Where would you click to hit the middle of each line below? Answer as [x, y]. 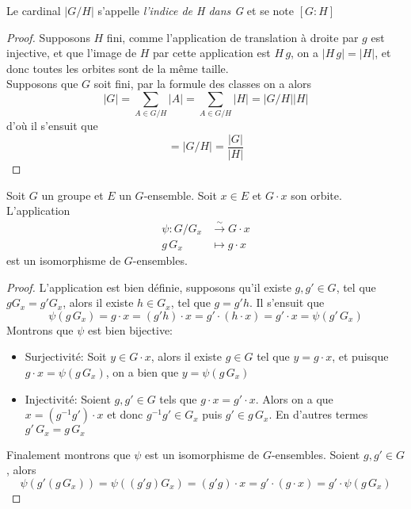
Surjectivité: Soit [66, 356]
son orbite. [316, 195]
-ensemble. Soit [180, 195]
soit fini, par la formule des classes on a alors [203, 84]
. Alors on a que [294, 398]
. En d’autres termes [318, 414]
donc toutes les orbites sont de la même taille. [118, 68]
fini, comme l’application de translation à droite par [232, 37]
